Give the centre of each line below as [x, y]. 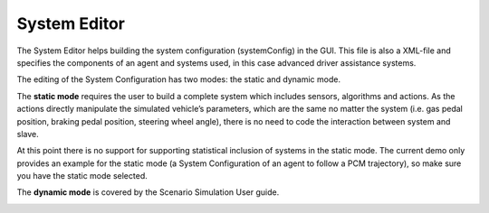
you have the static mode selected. [82, 176]
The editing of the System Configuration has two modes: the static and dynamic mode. [179, 79]
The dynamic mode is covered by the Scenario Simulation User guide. [148, 192]
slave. [28, 134]
